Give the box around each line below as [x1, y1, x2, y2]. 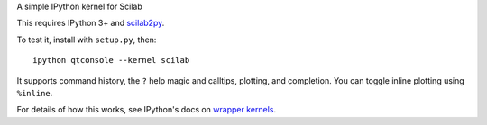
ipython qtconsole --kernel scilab [32, 55, 190, 66]
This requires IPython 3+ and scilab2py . [16, 18, 165, 29]
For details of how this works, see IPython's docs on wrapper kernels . [16, 104, 277, 115]
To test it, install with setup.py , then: [16, 34, 157, 45]
